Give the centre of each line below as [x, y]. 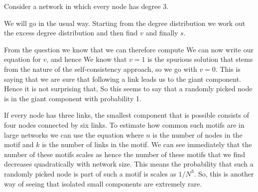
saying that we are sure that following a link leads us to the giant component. [123, 79]
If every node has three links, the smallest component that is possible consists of [127, 115]
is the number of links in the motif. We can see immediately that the [147, 144]
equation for [22, 59]
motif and [19, 144]
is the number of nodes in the [197, 134]
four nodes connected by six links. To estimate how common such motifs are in [124, 124]
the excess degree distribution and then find [71, 33]
